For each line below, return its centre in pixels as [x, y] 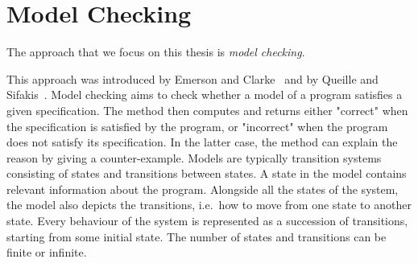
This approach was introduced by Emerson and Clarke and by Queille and [192, 78]
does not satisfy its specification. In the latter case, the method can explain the [202, 142]
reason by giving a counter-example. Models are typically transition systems [194, 157]
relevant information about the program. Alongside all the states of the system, [203, 189]
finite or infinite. [47, 252]
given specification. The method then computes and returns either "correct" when [207, 110]
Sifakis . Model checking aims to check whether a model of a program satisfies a [205, 95]
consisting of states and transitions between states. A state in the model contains [207, 173]
